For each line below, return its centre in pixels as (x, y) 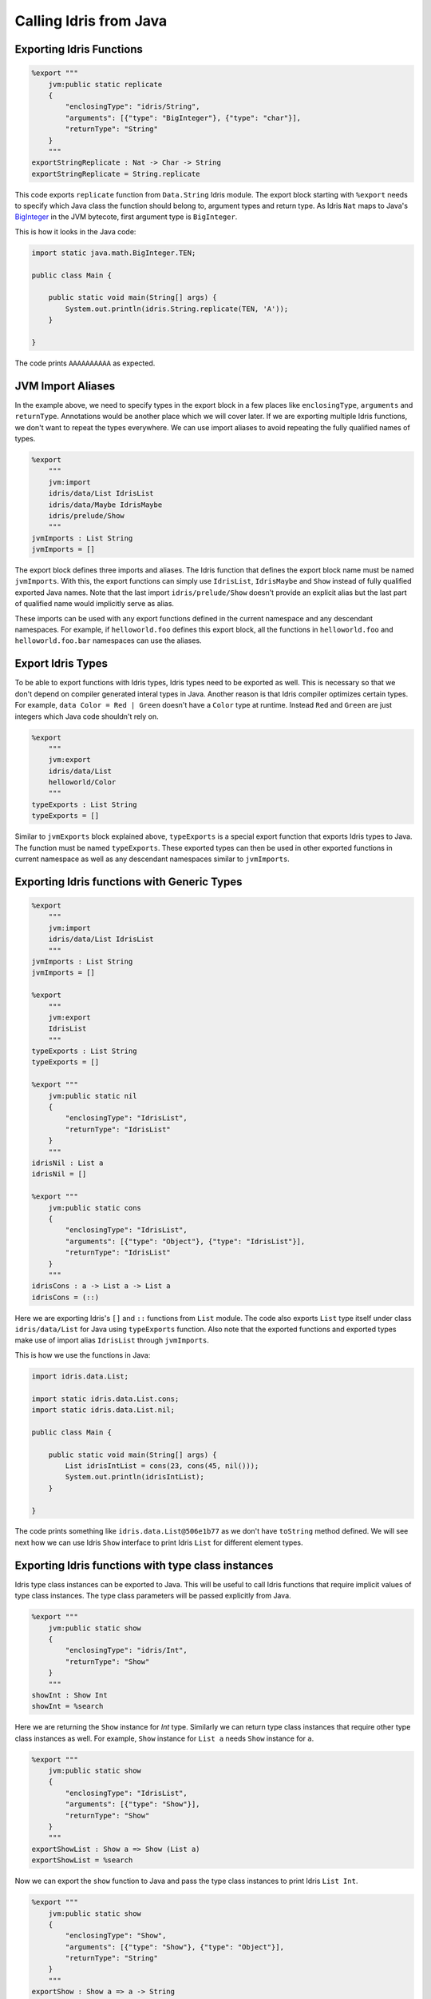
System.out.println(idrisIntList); (135, 1477)
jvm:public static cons (95, 1208)
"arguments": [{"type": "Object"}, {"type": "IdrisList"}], (185, 1241)
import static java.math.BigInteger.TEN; (114, 253)
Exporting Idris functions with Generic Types (129, 882)
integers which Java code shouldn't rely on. (87, 716)
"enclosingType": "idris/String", (132, 107)
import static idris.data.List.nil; (103, 1410)
